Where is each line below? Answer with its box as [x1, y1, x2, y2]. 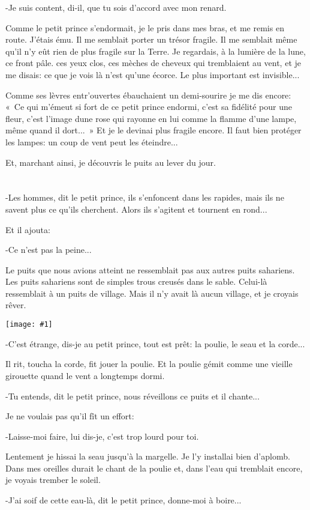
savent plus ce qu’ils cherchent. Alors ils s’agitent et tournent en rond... [5, 202, 267, 215]
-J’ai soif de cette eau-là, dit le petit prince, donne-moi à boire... [5, 494, 242, 506]
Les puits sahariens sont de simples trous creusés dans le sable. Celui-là [5, 275, 267, 288]
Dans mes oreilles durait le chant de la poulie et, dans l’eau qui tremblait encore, [5, 461, 303, 474]
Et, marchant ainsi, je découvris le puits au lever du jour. [5, 156, 216, 168]
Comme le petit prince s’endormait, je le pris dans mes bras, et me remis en [5, 21, 284, 34]
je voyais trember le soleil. [5, 473, 101, 486]
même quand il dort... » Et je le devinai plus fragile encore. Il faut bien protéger [5, 124, 302, 136]
